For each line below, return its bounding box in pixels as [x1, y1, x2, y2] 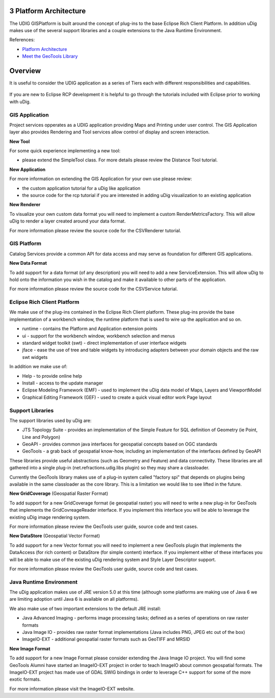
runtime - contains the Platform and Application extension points [22, 326, 158, 332]
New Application [9, 166, 46, 173]
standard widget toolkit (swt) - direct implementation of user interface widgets [22, 340, 187, 346]
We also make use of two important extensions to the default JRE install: [9, 605, 161, 611]
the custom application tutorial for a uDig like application [22, 185, 141, 191]
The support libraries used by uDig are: [9, 417, 92, 424]
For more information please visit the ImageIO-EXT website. [9, 685, 135, 692]
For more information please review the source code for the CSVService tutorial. [9, 286, 178, 292]
